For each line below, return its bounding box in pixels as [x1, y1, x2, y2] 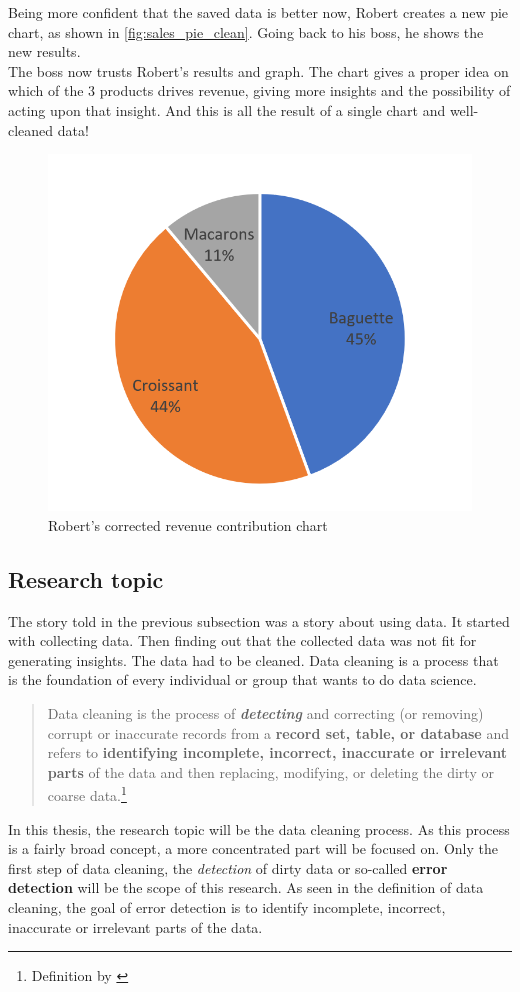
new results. [8, 41, 81, 62]
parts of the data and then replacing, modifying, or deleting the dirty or [47, 761, 494, 782]
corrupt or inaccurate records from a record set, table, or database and [47, 722, 509, 743]
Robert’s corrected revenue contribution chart [48, 514, 328, 535]
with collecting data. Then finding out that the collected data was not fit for [8, 630, 477, 651]
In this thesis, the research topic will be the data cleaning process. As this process [8, 818, 510, 839]
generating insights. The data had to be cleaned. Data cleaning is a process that [8, 649, 499, 670]
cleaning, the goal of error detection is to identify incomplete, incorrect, [8, 897, 446, 918]
